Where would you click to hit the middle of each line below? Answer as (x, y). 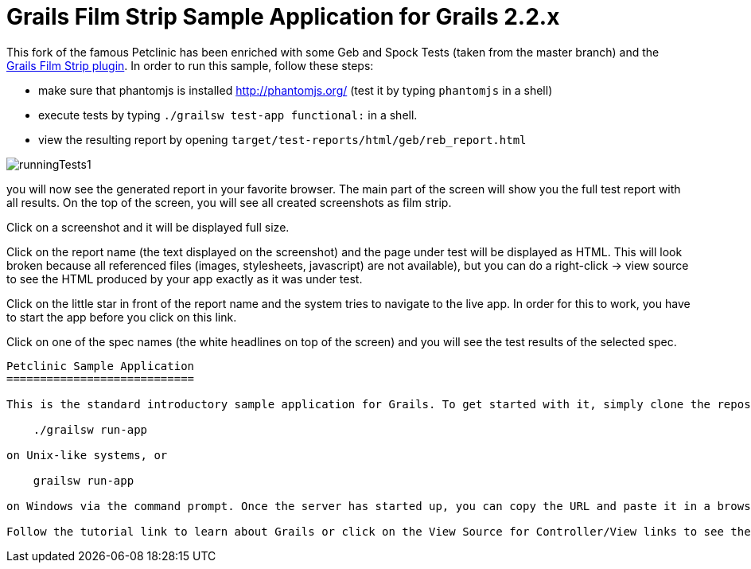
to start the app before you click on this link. (122, 317)
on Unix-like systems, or (87, 455)
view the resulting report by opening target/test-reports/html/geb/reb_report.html (282, 139)
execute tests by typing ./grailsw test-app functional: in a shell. (228, 115)
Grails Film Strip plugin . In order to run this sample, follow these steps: (190, 65)
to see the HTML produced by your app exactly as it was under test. (185, 279)
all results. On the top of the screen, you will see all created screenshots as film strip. (229, 202)
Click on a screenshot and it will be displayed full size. (148, 227)
